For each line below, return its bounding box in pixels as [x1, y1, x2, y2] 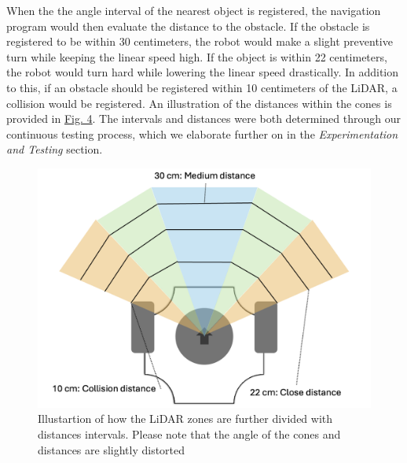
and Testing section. [6, 141, 103, 157]
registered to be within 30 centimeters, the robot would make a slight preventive [6, 33, 393, 50]
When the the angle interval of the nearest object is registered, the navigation [6, 2, 381, 18]
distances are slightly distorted [38, 441, 185, 457]
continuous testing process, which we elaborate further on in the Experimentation [6, 125, 398, 142]
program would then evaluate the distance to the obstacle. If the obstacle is [6, 17, 370, 34]
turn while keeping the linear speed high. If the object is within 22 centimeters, [6, 48, 387, 65]
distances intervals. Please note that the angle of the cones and [38, 426, 341, 443]
